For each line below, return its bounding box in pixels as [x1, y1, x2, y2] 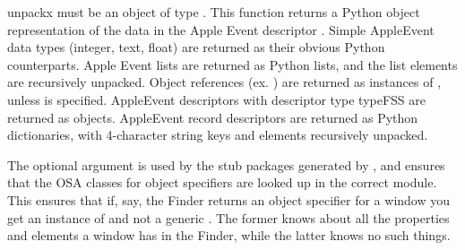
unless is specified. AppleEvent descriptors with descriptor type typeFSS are [7, 90, 426, 108]
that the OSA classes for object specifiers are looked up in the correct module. [7, 173, 437, 192]
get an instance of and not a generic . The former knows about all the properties [7, 208, 450, 227]
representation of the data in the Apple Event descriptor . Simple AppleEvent [7, 20, 435, 39]
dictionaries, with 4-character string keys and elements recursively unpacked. [7, 125, 428, 144]
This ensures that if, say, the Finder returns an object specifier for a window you [7, 190, 451, 209]
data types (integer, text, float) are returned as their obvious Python [7, 38, 385, 56]
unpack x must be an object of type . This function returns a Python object [7, 3, 420, 21]
